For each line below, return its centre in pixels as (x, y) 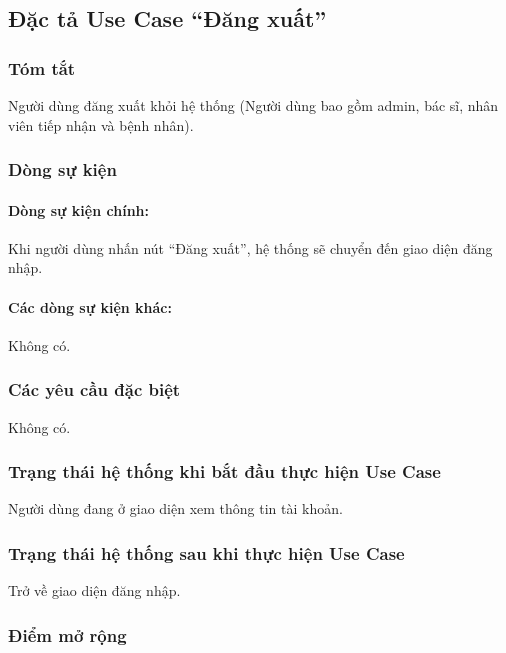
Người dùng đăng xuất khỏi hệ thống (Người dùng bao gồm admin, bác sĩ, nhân (253, 105)
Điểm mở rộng (67, 634)
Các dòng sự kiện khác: (90, 306)
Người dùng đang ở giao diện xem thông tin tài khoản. (175, 508)
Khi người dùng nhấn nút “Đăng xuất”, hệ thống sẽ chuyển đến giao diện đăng (250, 247)
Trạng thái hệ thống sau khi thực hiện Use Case (206, 552)
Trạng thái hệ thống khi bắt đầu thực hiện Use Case (224, 471)
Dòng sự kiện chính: (78, 209)
